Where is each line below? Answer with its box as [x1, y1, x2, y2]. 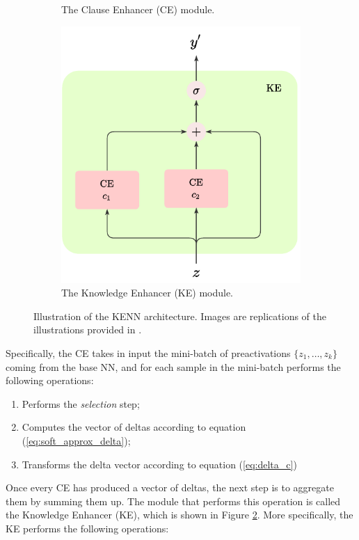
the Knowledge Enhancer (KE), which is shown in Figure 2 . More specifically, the [6, 507, 353, 522]
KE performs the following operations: [6, 521, 169, 535]
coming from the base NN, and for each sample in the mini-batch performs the [6, 359, 341, 374]
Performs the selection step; [22, 396, 140, 411]
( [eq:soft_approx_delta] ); [22, 433, 131, 447]
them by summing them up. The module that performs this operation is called [6, 493, 341, 508]
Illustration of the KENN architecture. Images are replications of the [33, 308, 327, 323]
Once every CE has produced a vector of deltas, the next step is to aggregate [6, 480, 334, 495]
